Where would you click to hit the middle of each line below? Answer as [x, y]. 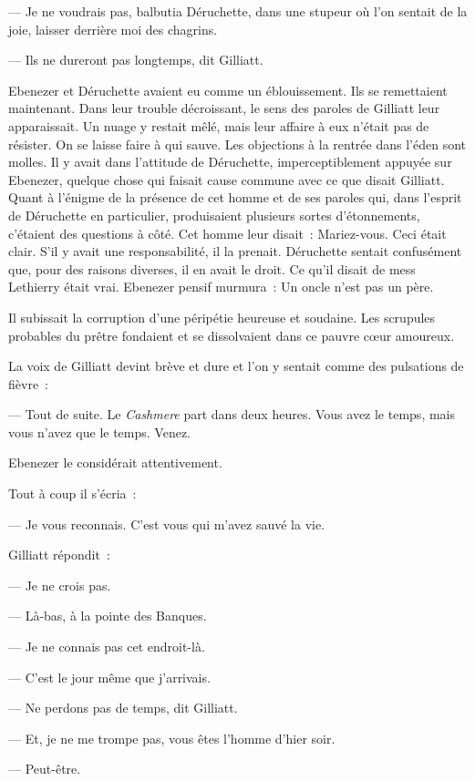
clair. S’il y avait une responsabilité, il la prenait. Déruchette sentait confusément [235, 251]
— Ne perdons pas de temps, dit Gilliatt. [123, 708]
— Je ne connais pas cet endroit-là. [107, 647]
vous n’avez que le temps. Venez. [100, 432]
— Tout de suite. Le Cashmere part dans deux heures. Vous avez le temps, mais [232, 414]
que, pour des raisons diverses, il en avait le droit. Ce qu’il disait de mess [212, 268]
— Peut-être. [45, 769]
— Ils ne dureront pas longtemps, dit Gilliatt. [136, 60]
